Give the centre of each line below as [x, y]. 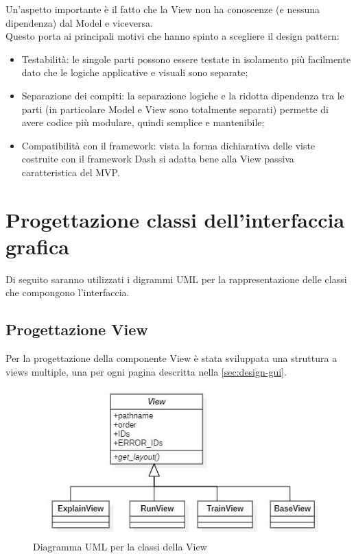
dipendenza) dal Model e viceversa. [79, 22]
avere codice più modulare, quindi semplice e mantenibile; [143, 122]
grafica [37, 246]
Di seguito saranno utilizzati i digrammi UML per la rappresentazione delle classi [176, 279]
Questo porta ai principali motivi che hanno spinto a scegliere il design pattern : [173, 36]
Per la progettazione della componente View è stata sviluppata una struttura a [171, 358]
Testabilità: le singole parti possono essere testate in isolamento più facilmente [186, 59]
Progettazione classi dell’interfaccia [175, 219]
